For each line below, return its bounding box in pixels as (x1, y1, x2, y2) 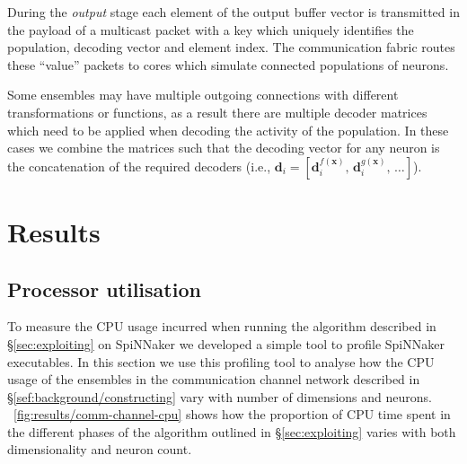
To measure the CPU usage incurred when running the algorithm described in (7, 317, 436, 336)
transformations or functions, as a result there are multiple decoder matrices (7, 102, 427, 121)
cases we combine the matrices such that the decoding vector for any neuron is (7, 138, 440, 157)
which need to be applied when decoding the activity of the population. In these (7, 120, 449, 139)
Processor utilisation (7, 275, 201, 302)
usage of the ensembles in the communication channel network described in (7, 370, 420, 389)
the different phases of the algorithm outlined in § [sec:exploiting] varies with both (7, 422, 456, 441)
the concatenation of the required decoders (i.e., (7, 156, 271, 175)
